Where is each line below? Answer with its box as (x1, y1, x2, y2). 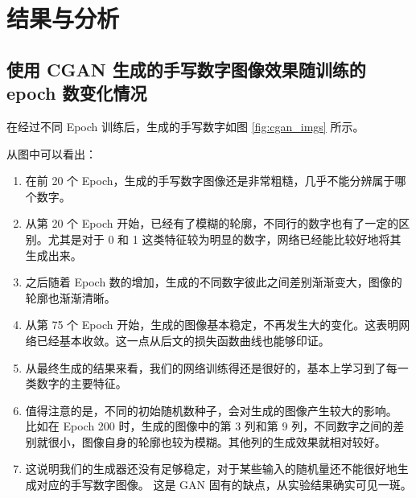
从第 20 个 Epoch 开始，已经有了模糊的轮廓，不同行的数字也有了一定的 (25, 215, 399, 232)
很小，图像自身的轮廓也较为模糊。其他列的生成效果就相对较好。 (47, 433, 386, 450)
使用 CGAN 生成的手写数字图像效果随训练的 (6, 56, 366, 81)
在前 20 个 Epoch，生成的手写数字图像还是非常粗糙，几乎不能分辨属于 (25, 172, 395, 189)
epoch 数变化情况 (6, 80, 147, 105)
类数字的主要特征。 (25, 375, 127, 392)
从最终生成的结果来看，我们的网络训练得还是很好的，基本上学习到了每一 (25, 359, 409, 376)
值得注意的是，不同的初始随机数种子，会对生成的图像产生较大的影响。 (25, 401, 397, 418)
